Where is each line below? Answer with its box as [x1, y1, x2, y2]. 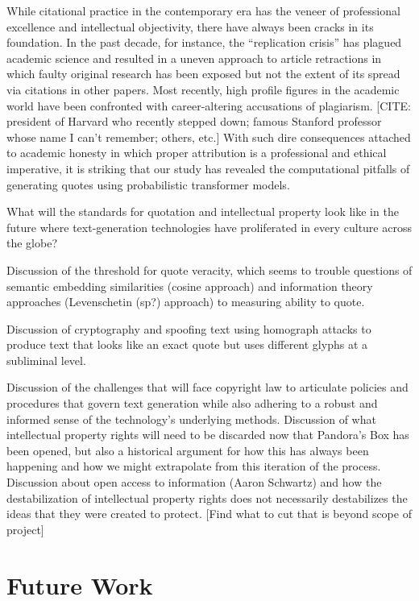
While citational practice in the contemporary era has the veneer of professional [6, 2, 400, 19]
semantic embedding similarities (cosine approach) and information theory [6, 277, 373, 294]
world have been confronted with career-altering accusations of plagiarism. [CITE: [6, 97, 411, 114]
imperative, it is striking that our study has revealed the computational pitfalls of [6, 160, 410, 176]
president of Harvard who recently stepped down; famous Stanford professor [6, 113, 382, 130]
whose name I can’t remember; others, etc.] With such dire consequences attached [6, 128, 411, 145]
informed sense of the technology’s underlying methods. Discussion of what [6, 410, 376, 427]
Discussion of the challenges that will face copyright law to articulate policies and [6, 379, 409, 396]
